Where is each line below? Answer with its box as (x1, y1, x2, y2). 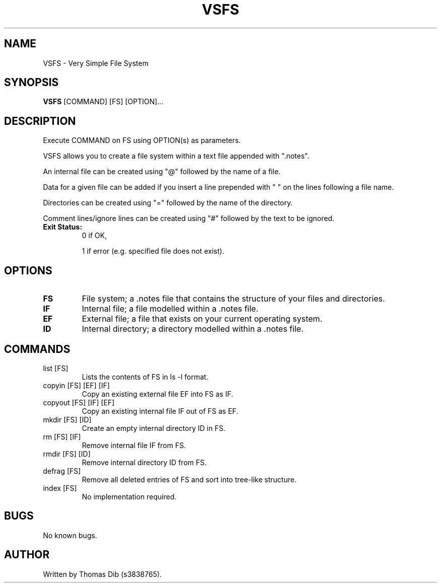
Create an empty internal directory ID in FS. (82, 423, 226, 432)
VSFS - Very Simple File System (43, 58, 149, 67)
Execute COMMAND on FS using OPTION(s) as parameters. (43, 136, 241, 145)
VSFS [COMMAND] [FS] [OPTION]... (43, 97, 164, 106)
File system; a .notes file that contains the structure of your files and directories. (82, 293, 385, 304)
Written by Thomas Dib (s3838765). (43, 569, 162, 578)
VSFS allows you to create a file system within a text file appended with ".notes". (43, 152, 310, 161)
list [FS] (43, 363, 68, 373)
